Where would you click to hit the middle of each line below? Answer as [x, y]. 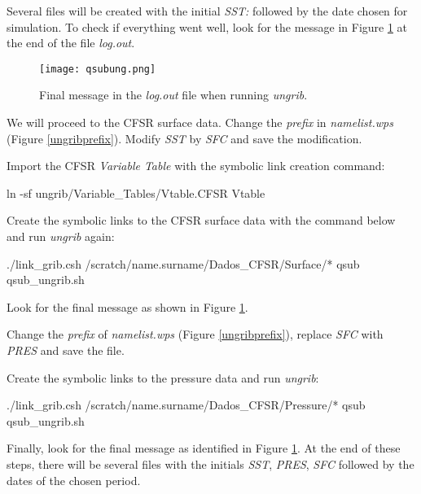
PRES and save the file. [66, 350]
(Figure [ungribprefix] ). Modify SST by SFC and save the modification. [184, 138]
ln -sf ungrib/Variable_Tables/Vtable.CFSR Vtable [136, 192]
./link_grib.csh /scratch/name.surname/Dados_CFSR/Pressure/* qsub [186, 405]
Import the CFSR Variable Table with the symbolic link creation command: [196, 166]
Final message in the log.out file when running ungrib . [173, 95]
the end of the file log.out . [71, 43]
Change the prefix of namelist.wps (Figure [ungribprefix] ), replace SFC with [195, 334]
